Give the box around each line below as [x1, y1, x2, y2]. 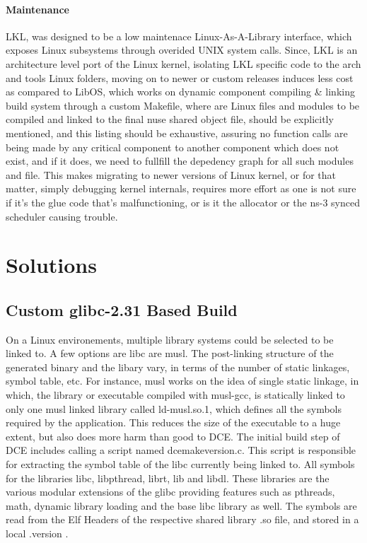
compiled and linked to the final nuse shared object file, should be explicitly [6, 112, 334, 127]
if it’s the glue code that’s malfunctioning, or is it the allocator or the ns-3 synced [6, 194, 361, 209]
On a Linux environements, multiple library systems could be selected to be [6, 332, 334, 346]
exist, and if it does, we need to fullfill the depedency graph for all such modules [6, 153, 354, 168]
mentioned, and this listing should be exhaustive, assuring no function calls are [6, 125, 348, 140]
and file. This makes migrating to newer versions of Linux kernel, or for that [6, 167, 337, 182]
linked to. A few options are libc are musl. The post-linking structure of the [6, 346, 334, 361]
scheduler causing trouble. [6, 209, 118, 223]
